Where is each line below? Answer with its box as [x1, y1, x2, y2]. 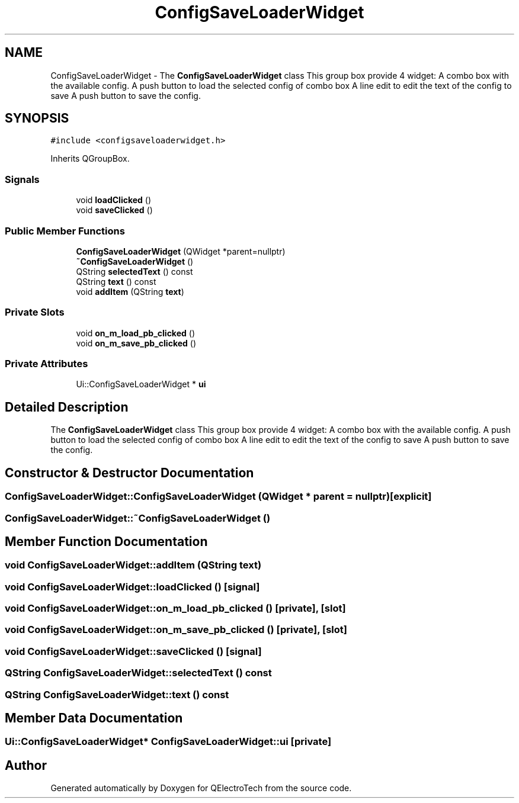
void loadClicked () [76, 195, 152, 205]
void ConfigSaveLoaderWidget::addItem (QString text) [5, 559, 262, 571]
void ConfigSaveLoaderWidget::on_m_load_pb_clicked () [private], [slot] [5, 602, 346, 615]
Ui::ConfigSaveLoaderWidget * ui [76, 379, 206, 390]
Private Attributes [5, 358, 88, 370]
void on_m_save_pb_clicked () [76, 338, 197, 348]
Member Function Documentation [5, 534, 208, 549]
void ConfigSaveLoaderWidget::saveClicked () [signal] [5, 645, 262, 657]
